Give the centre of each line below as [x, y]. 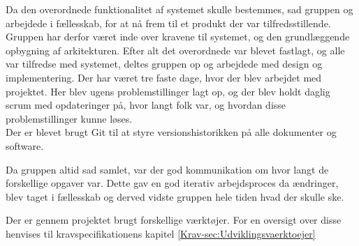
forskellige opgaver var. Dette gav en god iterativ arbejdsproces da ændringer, [172, 183]
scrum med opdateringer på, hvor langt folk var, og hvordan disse [146, 105]
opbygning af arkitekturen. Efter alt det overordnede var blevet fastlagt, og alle [175, 50]
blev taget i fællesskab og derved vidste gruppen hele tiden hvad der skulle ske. [175, 196]
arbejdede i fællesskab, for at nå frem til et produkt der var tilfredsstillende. [168, 23]
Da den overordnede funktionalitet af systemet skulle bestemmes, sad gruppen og [179, 9]
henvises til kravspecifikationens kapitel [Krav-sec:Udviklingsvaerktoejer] [161, 233]
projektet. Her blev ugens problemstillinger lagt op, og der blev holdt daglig [168, 91]
